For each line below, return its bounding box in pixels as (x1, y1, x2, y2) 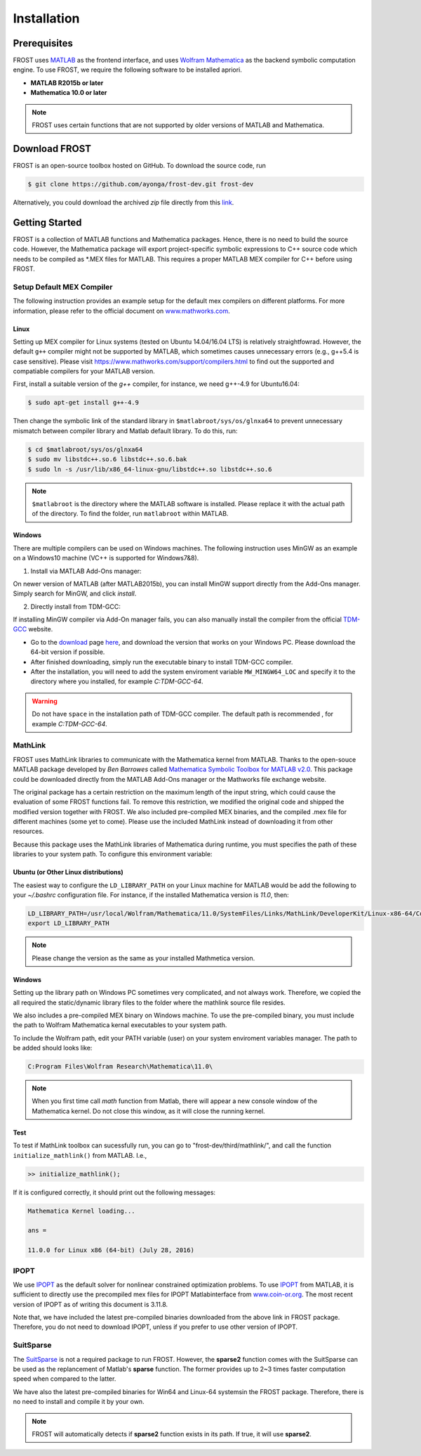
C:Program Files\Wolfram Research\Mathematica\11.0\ (27, 1062, 213, 1071)
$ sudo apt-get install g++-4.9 (27, 399, 140, 407)
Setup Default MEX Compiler (13, 282, 113, 292)
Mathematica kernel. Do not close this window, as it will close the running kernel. (32, 1107, 266, 1115)
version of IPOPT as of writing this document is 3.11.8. (13, 1300, 168, 1308)
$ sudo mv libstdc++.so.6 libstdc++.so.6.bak (27, 456, 187, 463)
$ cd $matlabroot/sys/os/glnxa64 (27, 445, 143, 453)
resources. (13, 827, 44, 836)
